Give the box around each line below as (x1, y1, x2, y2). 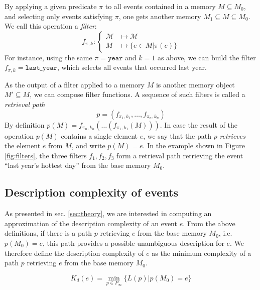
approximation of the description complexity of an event (5, 218, 177, 228)
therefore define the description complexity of (5, 247, 144, 258)
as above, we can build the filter (157, 52, 256, 62)
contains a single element (61, 130, 138, 141)
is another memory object (156, 79, 235, 89)
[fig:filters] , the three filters (5, 150, 87, 160)
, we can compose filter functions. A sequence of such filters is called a (30, 89, 245, 100)
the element (5, 140, 41, 151)
